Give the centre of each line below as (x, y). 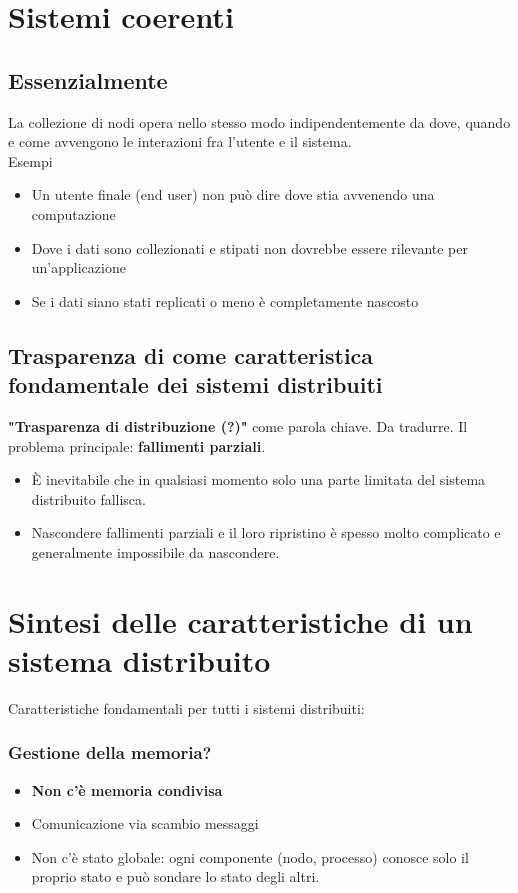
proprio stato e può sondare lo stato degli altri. (175, 876)
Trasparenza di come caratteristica (191, 354)
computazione (73, 213)
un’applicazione (78, 267)
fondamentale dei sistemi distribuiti (195, 384)
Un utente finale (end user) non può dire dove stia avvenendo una (233, 194)
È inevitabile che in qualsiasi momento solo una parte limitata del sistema (258, 479)
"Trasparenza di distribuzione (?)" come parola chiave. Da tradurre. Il (238, 425)
